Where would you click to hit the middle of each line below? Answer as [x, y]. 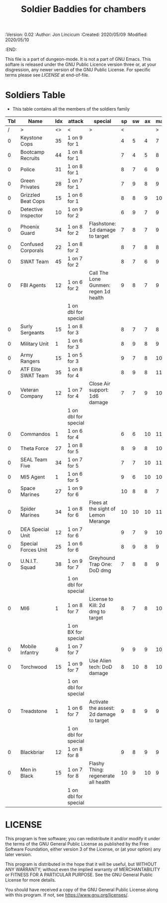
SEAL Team [34, 460]
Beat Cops [33, 201]
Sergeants [33, 333]
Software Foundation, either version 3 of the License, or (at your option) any [83, 849]
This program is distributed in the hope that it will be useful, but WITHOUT [81, 864]
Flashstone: [103, 224]
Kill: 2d [97, 605]
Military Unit [35, 344]
